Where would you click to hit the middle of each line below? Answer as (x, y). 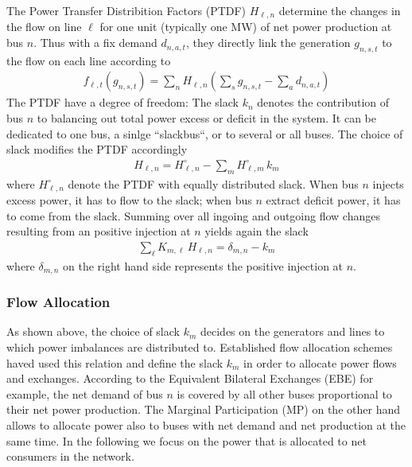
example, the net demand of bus (85, 393)
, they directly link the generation (268, 43)
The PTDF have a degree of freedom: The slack (122, 102)
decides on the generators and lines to (292, 331)
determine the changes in (340, 10)
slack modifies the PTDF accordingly (97, 149)
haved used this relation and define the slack (115, 362)
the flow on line (44, 27)
